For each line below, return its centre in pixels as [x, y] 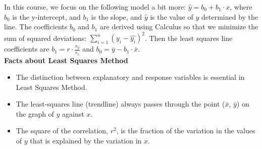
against [73, 113]
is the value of [172, 16]
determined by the [230, 16]
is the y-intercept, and [46, 16]
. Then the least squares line [189, 38]
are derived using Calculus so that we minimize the [179, 27]
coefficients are [27, 49]
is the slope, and [116, 16]
